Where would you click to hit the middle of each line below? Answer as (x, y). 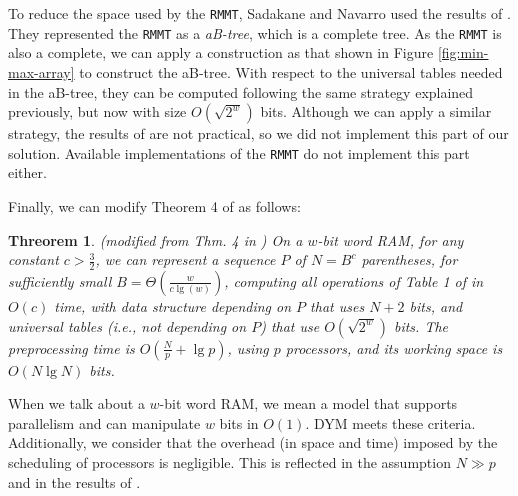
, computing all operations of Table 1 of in (354, 280)
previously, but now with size (97, 111)
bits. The (421, 325)
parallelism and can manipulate (104, 422)
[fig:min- (463, 52)
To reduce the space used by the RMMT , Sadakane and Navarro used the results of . (259, 13)
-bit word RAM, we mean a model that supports (308, 403)
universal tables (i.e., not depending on (127, 325)
